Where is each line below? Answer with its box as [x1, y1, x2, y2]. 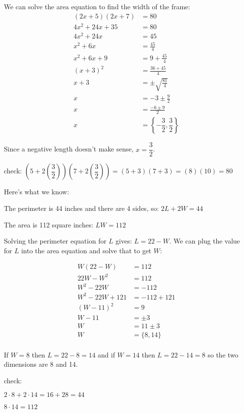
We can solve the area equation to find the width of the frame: [4, 1, 191, 11]
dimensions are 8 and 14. [4, 359, 78, 369]
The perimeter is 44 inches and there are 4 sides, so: [4, 203, 159, 213]
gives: [115, 236, 132, 246]
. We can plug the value [169, 236, 240, 246]
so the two [208, 349, 239, 359]
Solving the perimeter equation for [4, 236, 106, 246]
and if [98, 349, 115, 359]
